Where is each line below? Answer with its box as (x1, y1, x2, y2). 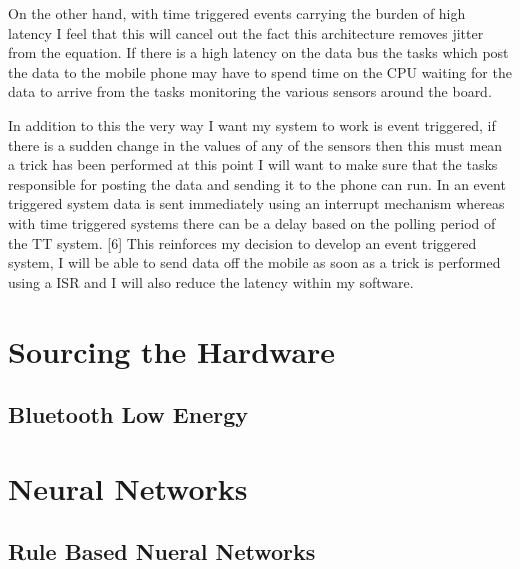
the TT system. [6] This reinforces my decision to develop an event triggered (8, 232, 477, 253)
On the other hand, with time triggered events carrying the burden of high (8, 3, 466, 23)
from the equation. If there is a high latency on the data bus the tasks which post (8, 42, 509, 63)
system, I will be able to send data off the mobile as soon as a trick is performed (8, 252, 501, 273)
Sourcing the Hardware (8, 330, 336, 371)
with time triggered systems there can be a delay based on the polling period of (8, 212, 496, 233)
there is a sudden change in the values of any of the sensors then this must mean (8, 134, 503, 155)
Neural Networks (8, 467, 248, 508)
